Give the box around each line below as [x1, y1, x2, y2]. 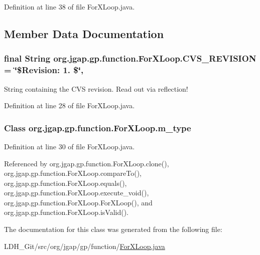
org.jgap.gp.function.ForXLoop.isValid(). [4, 207, 128, 217]
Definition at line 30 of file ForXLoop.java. [4, 141, 135, 151]
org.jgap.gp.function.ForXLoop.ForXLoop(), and [4, 197, 153, 207]
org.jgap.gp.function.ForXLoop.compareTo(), [4, 168, 142, 178]
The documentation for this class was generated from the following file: [4, 224, 222, 234]
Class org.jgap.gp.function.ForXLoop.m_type [4, 121, 191, 134]
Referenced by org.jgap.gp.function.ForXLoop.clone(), [4, 158, 169, 168]
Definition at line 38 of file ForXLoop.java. [4, 2, 135, 12]
